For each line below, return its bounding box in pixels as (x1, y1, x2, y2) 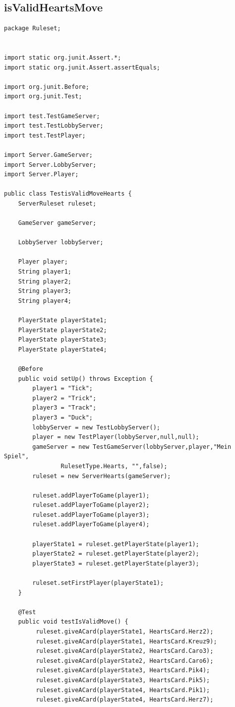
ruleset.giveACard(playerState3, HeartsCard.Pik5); (36, 676, 210, 684)
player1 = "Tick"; (32, 385, 93, 392)
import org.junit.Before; (4, 83, 89, 90)
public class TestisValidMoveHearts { (4, 190, 132, 198)
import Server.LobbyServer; (4, 161, 97, 168)
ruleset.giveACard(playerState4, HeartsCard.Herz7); (36, 696, 214, 704)
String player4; (18, 297, 72, 304)
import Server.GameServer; (4, 151, 93, 158)
